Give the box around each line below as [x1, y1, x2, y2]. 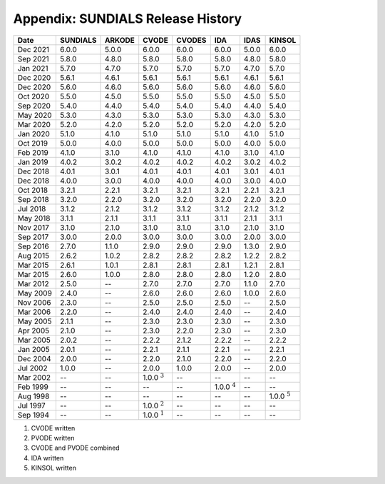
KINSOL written [31, 464, 76, 473]
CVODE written [31, 423, 76, 432]
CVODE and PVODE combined [31, 443, 120, 453]
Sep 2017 [17, 232, 49, 242]
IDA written [31, 453, 64, 462]
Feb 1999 [17, 382, 49, 392]
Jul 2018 [17, 203, 46, 213]
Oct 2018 [17, 185, 48, 195]
